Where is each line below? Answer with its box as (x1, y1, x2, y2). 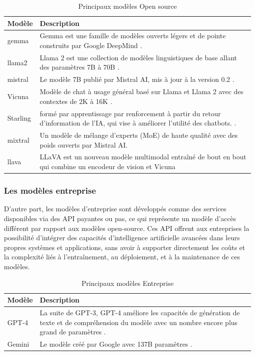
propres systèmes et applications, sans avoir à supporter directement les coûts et (4, 242, 245, 252)
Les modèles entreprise (4, 184, 96, 197)
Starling (7, 113, 31, 123)
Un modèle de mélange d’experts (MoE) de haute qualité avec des (39, 130, 238, 140)
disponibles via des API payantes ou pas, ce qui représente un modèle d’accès (4, 213, 236, 223)
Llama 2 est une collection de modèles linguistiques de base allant (39, 52, 237, 62)
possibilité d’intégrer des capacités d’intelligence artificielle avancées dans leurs (4, 232, 240, 243)
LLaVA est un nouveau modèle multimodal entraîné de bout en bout (39, 152, 247, 162)
